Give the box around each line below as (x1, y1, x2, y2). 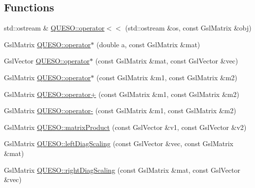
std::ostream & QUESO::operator (4, 23, 105, 33)
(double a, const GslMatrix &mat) (96, 39, 200, 49)
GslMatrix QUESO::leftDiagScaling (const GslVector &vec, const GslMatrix (4, 138, 233, 149)
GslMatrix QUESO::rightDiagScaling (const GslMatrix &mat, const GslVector (4, 164, 241, 175)
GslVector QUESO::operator (4, 56, 90, 66)
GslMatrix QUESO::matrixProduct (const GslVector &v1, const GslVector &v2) (4, 122, 247, 132)
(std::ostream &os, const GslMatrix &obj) (125, 23, 252, 33)
